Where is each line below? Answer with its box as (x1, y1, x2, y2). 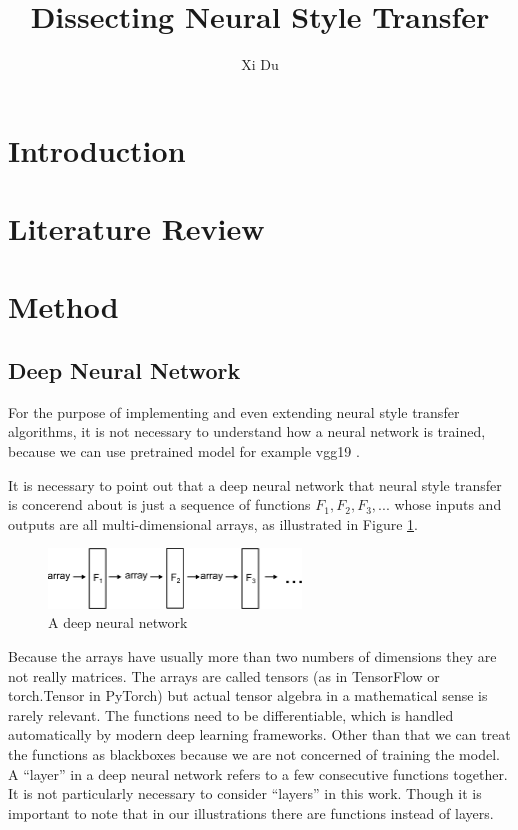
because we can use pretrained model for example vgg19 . (8, 441, 360, 462)
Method (8, 286, 119, 327)
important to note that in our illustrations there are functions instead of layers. (8, 802, 494, 823)
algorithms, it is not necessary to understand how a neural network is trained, (8, 421, 486, 442)
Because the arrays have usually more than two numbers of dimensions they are (8, 645, 497, 666)
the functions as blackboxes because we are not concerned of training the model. (8, 743, 500, 764)
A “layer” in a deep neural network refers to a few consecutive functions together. (8, 763, 508, 784)
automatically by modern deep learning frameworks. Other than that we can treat (8, 724, 511, 745)
